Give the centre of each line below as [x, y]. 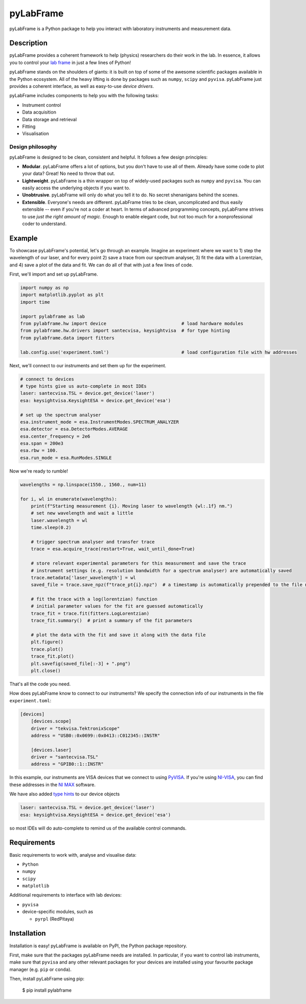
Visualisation [36, 133]
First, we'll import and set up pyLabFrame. [54, 274]
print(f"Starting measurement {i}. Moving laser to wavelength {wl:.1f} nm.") [132, 506]
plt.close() [46, 671]
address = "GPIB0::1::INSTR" [67, 764]
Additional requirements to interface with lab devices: [66, 895]
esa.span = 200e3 [42, 443]
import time [35, 302]
